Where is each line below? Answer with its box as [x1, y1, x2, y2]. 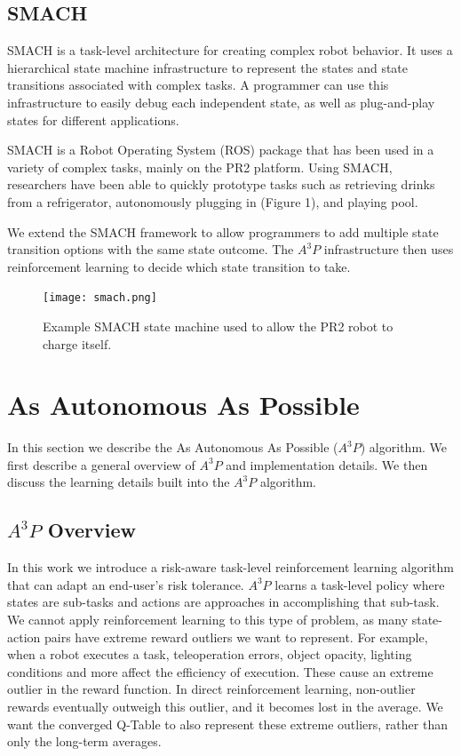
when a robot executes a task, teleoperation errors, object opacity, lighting [7, 645, 412, 664]
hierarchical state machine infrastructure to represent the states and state [7, 58, 409, 76]
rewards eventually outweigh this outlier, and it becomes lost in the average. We [7, 697, 443, 716]
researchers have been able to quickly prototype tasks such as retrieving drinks [7, 175, 435, 194]
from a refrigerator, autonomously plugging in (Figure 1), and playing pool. [7, 192, 418, 211]
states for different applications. [7, 110, 179, 129]
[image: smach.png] [43, 291, 157, 305]
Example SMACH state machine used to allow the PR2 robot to [43, 316, 393, 335]
